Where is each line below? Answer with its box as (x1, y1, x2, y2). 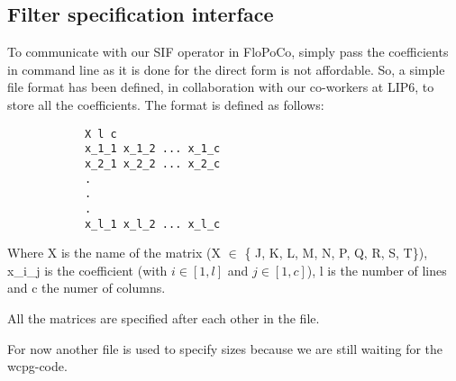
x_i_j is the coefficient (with (7, 260, 168, 279)
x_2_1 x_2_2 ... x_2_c (84, 157, 221, 170)
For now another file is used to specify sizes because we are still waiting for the (7, 339, 443, 358)
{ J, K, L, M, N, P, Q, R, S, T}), (244, 243, 428, 262)
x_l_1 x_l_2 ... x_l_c (84, 217, 221, 231)
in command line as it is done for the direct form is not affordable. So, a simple (7, 59, 445, 78)
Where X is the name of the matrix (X (7, 243, 221, 262)
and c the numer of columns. (7, 278, 166, 297)
